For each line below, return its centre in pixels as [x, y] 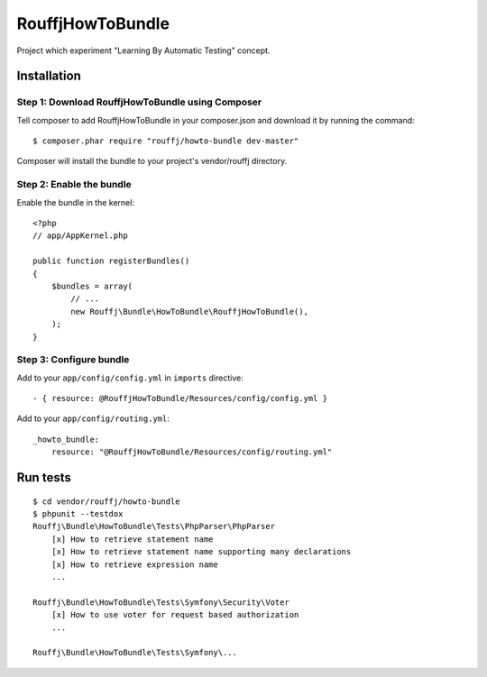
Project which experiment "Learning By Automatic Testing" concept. [143, 50]
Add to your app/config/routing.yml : [93, 418]
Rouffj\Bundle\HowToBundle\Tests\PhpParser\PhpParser [154, 526]
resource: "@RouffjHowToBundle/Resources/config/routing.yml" [192, 452]
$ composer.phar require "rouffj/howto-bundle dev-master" [166, 141]
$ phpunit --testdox [78, 514]
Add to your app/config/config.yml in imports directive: [130, 378]
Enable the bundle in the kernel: [76, 202]
